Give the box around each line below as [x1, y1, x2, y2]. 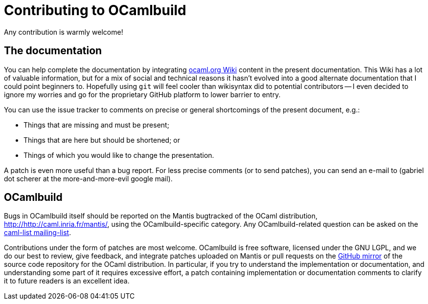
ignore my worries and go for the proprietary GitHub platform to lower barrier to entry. [4, 90, 281, 99]
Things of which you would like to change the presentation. [23, 151, 214, 159]
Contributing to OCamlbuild [4, 2, 186, 19]
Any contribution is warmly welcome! [4, 27, 123, 36]
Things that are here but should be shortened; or [23, 135, 180, 144]
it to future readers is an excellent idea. [4, 277, 130, 285]
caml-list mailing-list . [4, 228, 71, 237]
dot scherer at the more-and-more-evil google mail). [4, 174, 173, 183]
